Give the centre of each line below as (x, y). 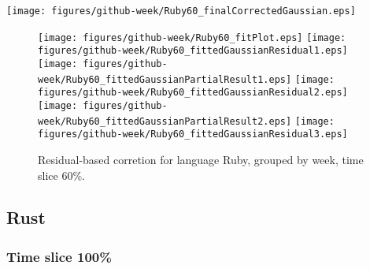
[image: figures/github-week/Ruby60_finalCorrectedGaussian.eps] (181, 11)
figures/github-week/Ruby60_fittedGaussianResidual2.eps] (193, 93)
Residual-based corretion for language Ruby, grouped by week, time (201, 159)
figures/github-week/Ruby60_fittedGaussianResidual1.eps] (193, 51)
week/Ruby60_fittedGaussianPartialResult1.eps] (165, 79)
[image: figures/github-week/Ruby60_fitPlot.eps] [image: (192, 37)
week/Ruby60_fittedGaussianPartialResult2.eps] (165, 121)
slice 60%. (61, 175)
